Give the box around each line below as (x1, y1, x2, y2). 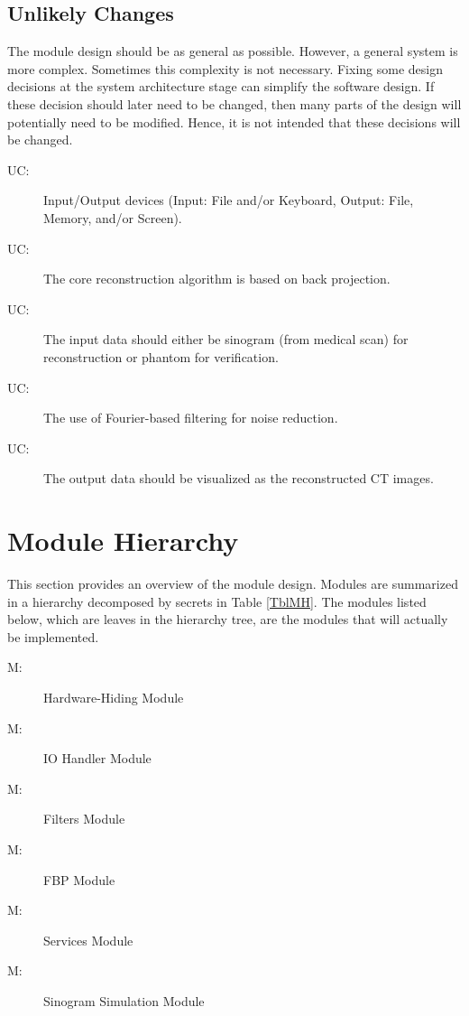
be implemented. (7, 627, 99, 646)
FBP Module (43, 870, 115, 889)
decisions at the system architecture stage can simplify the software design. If (7, 77, 435, 96)
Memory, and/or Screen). (43, 208, 182, 227)
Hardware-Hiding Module (43, 687, 184, 706)
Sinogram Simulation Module (43, 991, 205, 1010)
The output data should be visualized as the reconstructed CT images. (43, 469, 434, 488)
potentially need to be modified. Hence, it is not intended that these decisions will (7, 112, 461, 131)
